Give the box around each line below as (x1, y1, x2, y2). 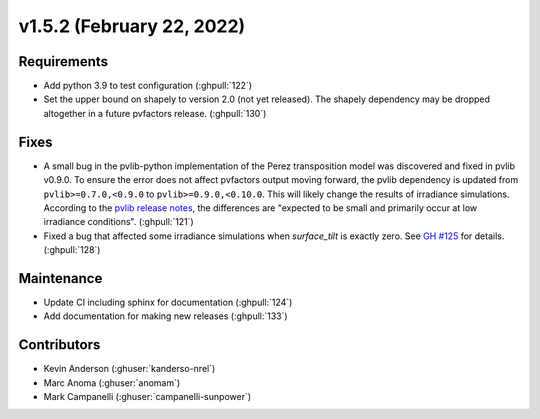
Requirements (18, 53, 109, 70)
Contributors (18, 336, 101, 354)
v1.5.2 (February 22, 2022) (18, 15, 246, 37)
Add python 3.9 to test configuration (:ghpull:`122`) (43, 80, 253, 92)
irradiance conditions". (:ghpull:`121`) (43, 216, 194, 228)
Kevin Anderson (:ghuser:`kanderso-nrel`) (43, 363, 216, 375)
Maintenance (18, 270, 103, 287)
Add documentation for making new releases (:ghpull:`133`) (43, 310, 289, 322)
